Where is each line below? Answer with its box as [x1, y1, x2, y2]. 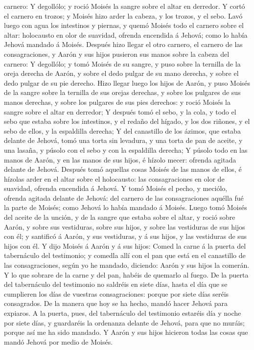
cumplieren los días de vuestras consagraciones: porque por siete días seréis [4, 288, 229, 299]
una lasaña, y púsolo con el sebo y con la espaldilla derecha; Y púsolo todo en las [4, 144, 248, 155]
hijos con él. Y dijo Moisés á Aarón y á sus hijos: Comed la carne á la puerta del [4, 240, 246, 251]
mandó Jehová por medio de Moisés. [4, 336, 113, 347]
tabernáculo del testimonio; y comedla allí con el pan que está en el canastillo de [4, 250, 246, 260]
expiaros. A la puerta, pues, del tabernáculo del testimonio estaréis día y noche [4, 308, 241, 318]
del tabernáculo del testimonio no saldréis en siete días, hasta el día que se [4, 279, 228, 289]
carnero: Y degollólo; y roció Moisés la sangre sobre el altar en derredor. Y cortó [4, 1, 245, 11]
